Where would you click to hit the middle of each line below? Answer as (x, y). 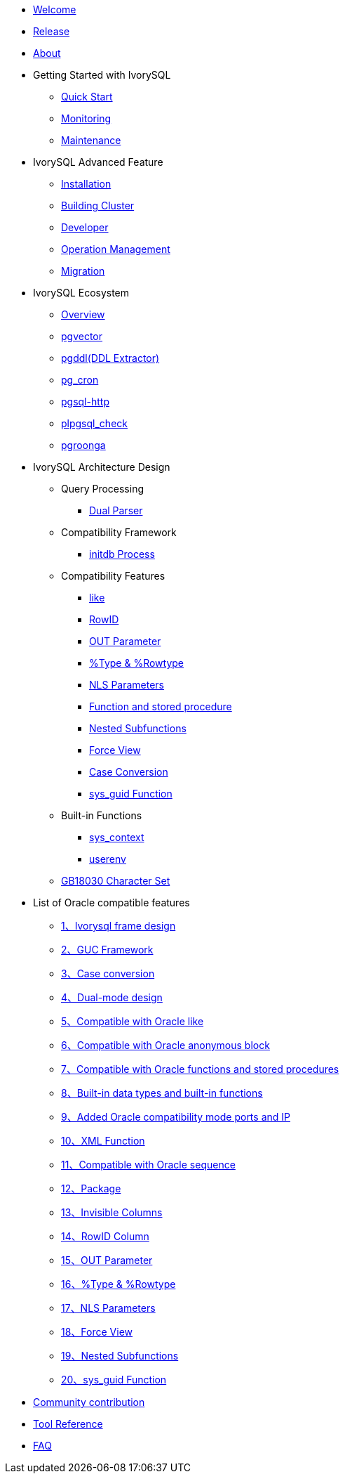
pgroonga (83, 445)
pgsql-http (85, 402)
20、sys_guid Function (114, 1380)
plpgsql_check (94, 423)
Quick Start (87, 97)
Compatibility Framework (119, 532)
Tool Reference (68, 1424)
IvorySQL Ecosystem (81, 293)
